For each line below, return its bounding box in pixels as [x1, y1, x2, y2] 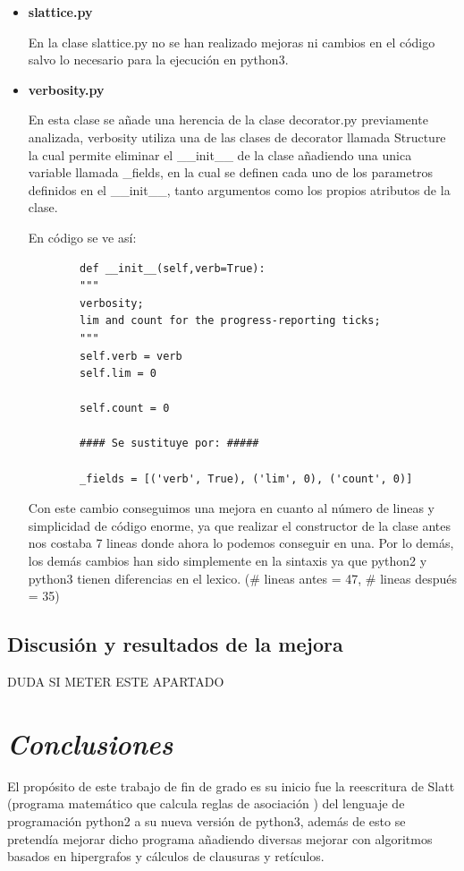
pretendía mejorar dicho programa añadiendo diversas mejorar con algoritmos [7, 829, 433, 848]
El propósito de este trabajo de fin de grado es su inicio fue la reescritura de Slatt [7, 776, 455, 795]
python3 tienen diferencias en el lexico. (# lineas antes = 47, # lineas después [28, 568, 457, 587]
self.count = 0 [80, 402, 170, 415]
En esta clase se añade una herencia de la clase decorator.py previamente [28, 110, 428, 129]
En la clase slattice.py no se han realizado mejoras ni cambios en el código [28, 32, 435, 51]
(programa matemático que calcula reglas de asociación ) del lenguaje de [7, 794, 405, 813]
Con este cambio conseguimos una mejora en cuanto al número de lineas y [28, 499, 434, 517]
